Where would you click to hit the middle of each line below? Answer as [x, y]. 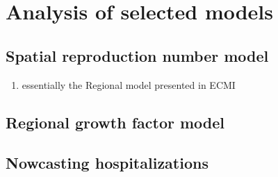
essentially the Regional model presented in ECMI [129, 84]
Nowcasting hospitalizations [107, 163]
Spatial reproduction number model [137, 55]
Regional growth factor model [115, 122]
